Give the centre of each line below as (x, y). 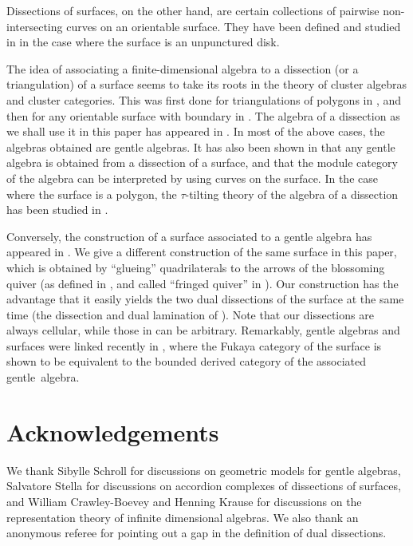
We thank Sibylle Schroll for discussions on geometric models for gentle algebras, (204, 470)
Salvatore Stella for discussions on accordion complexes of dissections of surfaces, (204, 486)
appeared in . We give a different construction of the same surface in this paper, (202, 252)
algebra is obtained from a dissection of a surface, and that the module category (202, 162)
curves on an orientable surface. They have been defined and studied (234, 26)
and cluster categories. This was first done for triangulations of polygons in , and (204, 99)
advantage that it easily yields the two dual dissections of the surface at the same (205, 299)
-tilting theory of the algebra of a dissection (292, 194)
